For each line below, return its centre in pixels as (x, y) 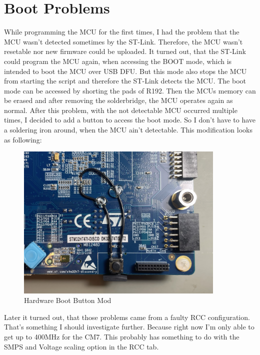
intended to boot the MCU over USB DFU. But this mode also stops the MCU (125, 71)
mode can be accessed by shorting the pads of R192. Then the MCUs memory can (130, 90)
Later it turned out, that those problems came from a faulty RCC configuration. (127, 317)
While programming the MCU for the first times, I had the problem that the (122, 32)
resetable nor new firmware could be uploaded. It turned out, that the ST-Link (125, 51)
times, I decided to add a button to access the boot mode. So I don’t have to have (130, 120)
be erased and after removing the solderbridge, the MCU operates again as (118, 100)
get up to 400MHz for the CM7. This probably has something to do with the (122, 337)
